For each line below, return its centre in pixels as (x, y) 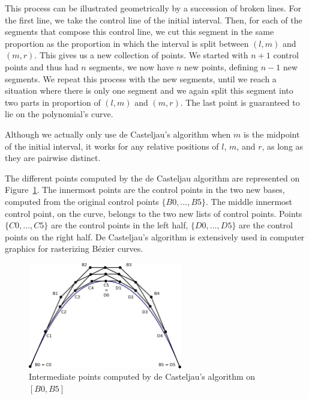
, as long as (283, 146)
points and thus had (42, 66)
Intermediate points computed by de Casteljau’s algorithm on (142, 376)
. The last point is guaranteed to (240, 102)
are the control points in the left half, (119, 225)
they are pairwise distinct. (53, 158)
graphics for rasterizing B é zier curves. (74, 248)
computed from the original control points (82, 201)
